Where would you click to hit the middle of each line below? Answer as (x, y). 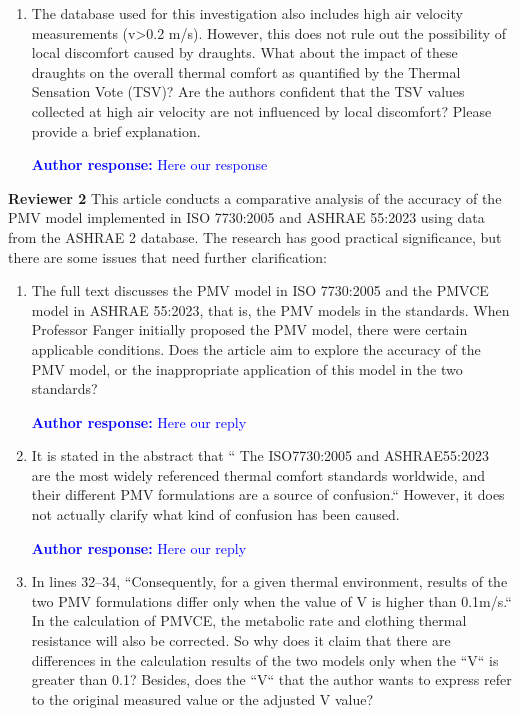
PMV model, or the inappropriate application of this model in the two (247, 368)
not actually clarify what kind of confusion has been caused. (215, 514)
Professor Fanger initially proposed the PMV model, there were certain (249, 329)
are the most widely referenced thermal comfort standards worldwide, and (258, 474)
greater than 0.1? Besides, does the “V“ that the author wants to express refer (271, 679)
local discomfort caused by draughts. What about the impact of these (244, 52)
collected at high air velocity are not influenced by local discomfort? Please (261, 110)
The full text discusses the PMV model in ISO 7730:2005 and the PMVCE (260, 290)
